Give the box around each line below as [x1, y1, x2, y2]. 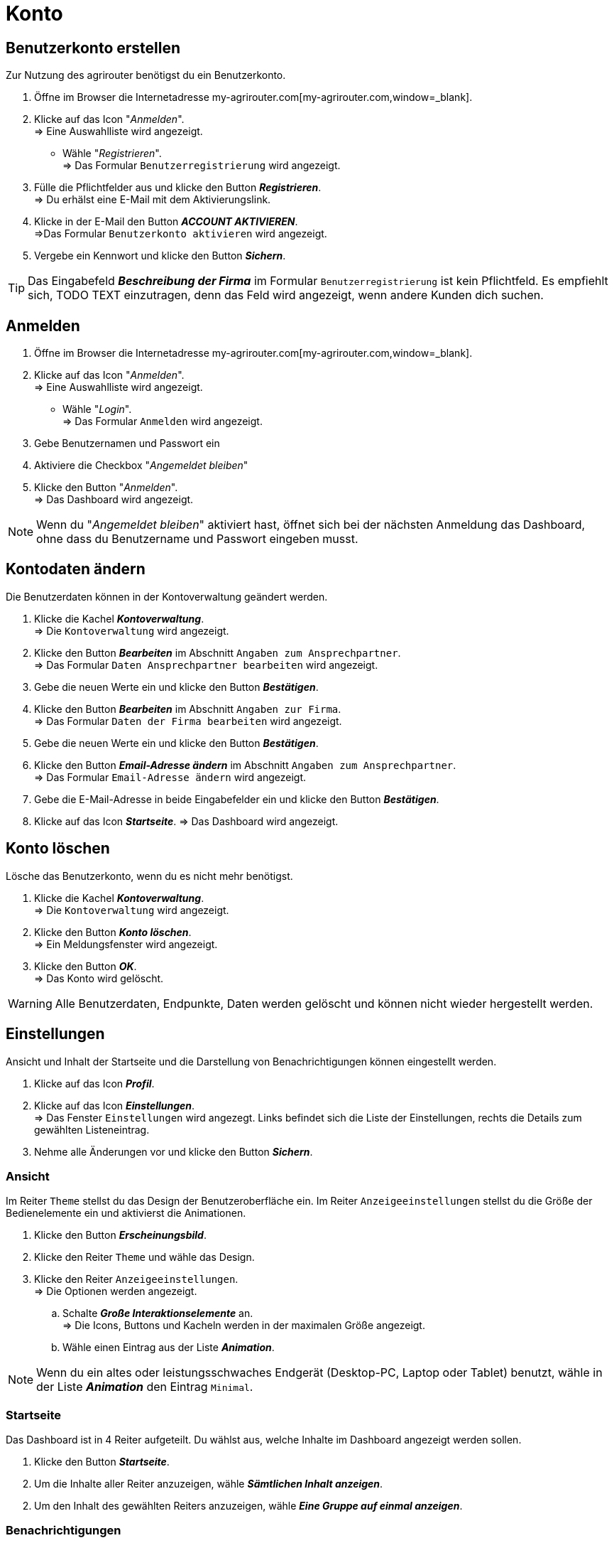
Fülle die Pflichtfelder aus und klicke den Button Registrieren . [34, 181, 322, 194]
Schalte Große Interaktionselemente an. [62, 1307, 253, 1320]
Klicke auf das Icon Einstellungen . [34, 1099, 195, 1112]
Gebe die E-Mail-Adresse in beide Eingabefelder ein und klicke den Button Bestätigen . [34, 792, 439, 805]
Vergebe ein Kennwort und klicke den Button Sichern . [34, 249, 286, 262]
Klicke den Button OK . [34, 959, 137, 972]
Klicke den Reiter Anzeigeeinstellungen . [34, 1273, 239, 1286]
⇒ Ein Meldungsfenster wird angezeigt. [34, 937, 218, 950]
